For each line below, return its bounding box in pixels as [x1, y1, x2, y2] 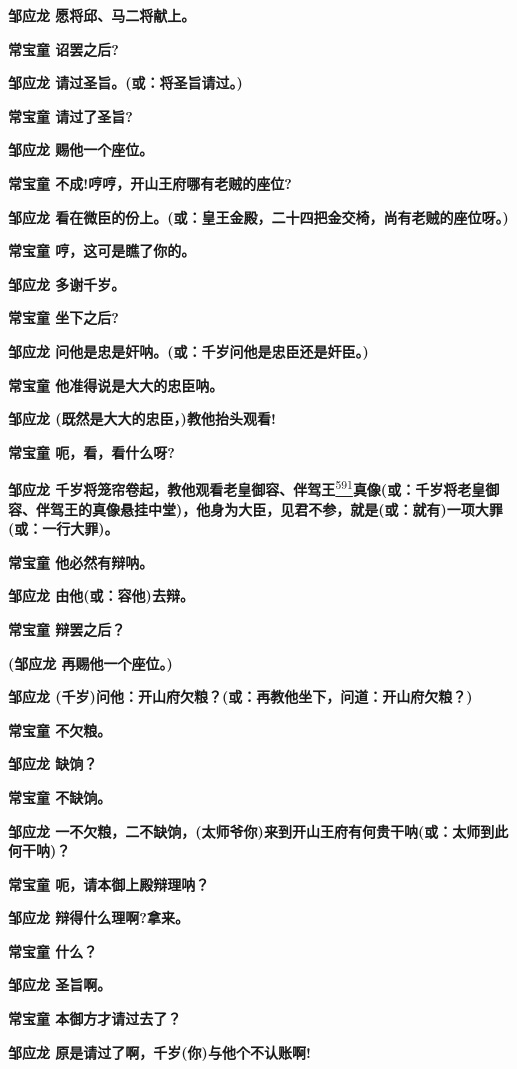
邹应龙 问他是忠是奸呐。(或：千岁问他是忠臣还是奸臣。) [8, 340, 369, 361]
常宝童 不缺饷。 [8, 786, 112, 807]
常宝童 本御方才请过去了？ [8, 1008, 182, 1029]
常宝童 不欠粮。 [8, 719, 112, 740]
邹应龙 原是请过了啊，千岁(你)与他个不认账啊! [8, 1041, 311, 1062]
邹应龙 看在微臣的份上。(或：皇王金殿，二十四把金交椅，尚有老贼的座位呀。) [8, 206, 509, 227]
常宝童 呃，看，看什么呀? [8, 441, 175, 462]
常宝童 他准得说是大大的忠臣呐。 [8, 374, 224, 395]
